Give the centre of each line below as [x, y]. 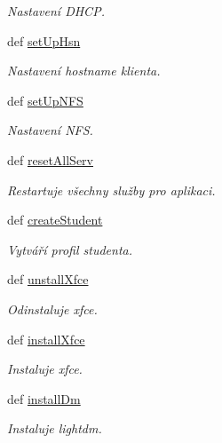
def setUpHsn [44, 40]
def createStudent [55, 220]
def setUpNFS [45, 100]
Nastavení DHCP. [56, 11]
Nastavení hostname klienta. [84, 71]
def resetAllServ [50, 159]
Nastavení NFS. [50, 130]
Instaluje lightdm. [55, 428]
